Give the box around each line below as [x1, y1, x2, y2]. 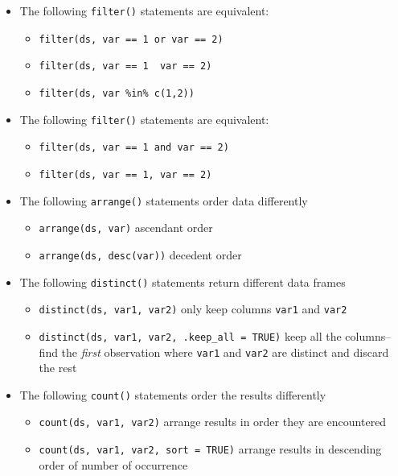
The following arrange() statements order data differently [19, 192, 308, 209]
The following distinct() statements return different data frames [19, 273, 346, 290]
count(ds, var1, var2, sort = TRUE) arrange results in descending [39, 441, 382, 457]
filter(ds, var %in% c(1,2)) [39, 87, 195, 99]
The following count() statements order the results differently [19, 386, 326, 403]
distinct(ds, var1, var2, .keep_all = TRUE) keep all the [39, 327, 342, 344]
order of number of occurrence [39, 456, 188, 473]
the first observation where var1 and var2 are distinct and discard [61, 343, 389, 360]
